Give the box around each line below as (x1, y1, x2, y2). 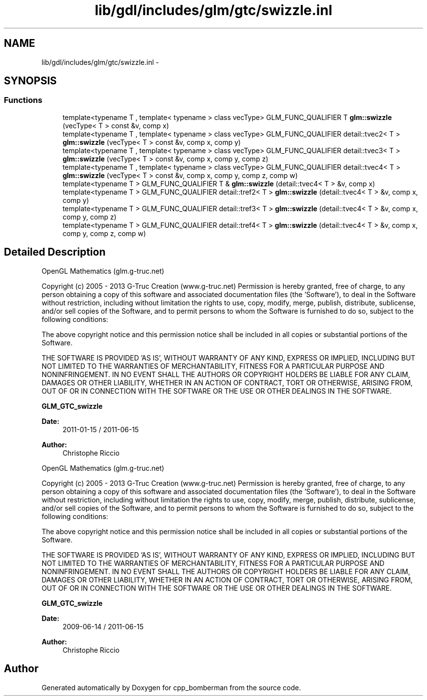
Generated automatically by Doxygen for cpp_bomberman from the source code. (41, 683, 301, 692)
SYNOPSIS (4, 75, 57, 87)
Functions (4, 95, 42, 105)
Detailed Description (4, 246, 106, 259)
